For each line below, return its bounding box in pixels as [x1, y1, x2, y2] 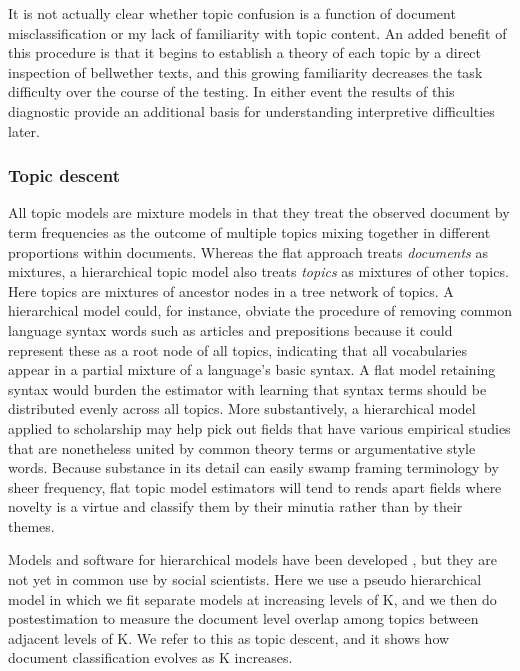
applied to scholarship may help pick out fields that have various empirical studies [8, 417, 511, 438]
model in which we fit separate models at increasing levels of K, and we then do [8, 588, 497, 609]
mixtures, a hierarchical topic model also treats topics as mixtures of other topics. [8, 261, 509, 282]
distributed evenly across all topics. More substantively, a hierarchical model [8, 398, 476, 419]
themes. [8, 515, 55, 536]
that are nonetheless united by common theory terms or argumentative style [8, 437, 476, 458]
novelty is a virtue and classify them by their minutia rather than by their [8, 496, 463, 517]
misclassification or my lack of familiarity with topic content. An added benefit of [8, 22, 507, 43]
